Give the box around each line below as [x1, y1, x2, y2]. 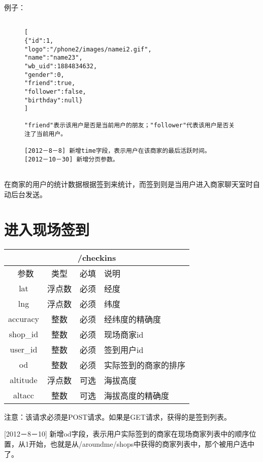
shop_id [9, 328, 39, 340]
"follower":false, [24, 88, 86, 95]
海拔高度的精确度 [104, 389, 169, 401]
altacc [13, 389, 34, 401]
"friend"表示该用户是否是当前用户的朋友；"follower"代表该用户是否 [24, 122, 229, 129]
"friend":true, [24, 79, 76, 87]
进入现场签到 [4, 219, 90, 239]
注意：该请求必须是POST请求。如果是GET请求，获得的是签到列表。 [4, 411, 231, 422]
